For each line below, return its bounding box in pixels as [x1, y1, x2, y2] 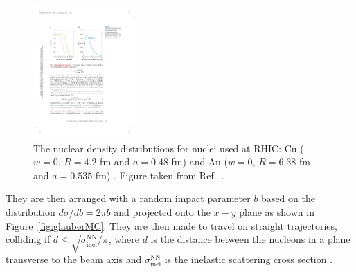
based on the [261, 191, 315, 206]
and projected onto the [114, 205, 211, 219]
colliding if [6, 232, 51, 246]
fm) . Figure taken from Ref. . [95, 167, 224, 182]
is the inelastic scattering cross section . [164, 252, 333, 266]
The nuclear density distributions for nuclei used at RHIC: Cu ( [33, 140, 304, 155]
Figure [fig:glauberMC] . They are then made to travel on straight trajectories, [6, 218, 337, 233]
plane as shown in [239, 205, 314, 219]
